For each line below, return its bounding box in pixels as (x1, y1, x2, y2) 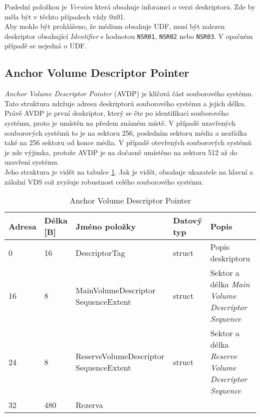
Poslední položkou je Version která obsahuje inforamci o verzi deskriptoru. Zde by (4, 1, 256, 11)
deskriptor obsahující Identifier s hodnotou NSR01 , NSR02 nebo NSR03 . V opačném (4, 30, 253, 41)
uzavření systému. (4, 157, 59, 167)
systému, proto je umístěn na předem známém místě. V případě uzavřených (4, 118, 236, 128)
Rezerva (75, 399, 103, 411)
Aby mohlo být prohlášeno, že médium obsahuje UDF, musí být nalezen (4, 21, 225, 31)
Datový (173, 214, 203, 226)
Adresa (8, 220, 36, 232)
